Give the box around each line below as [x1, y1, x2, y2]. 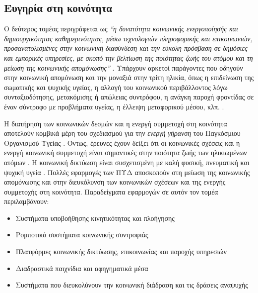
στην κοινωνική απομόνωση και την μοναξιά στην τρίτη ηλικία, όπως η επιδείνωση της [4, 72, 254, 83]
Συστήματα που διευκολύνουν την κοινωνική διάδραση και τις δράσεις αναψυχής [15, 280, 248, 290]
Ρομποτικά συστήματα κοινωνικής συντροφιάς [15, 229, 148, 240]
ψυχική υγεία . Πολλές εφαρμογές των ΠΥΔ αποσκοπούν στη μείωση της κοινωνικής [4, 167, 250, 177]
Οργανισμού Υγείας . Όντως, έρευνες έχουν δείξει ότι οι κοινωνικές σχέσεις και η [4, 137, 240, 148]
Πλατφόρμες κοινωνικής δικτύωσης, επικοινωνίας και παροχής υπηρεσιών [15, 246, 227, 257]
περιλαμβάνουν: [4, 196, 49, 206]
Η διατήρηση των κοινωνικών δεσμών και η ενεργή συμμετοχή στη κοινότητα [4, 118, 227, 128]
